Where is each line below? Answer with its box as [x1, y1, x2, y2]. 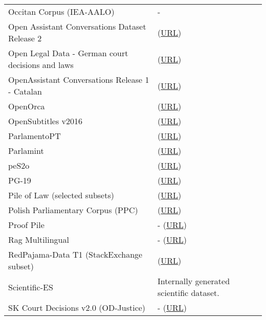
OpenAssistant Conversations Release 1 [8, 74, 149, 85]
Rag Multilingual [8, 234, 69, 245]
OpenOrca [8, 100, 45, 112]
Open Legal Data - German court [8, 47, 128, 59]
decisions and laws [8, 59, 74, 71]
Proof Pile [8, 219, 45, 231]
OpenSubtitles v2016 [8, 115, 83, 127]
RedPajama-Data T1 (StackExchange [8, 248, 143, 260]
